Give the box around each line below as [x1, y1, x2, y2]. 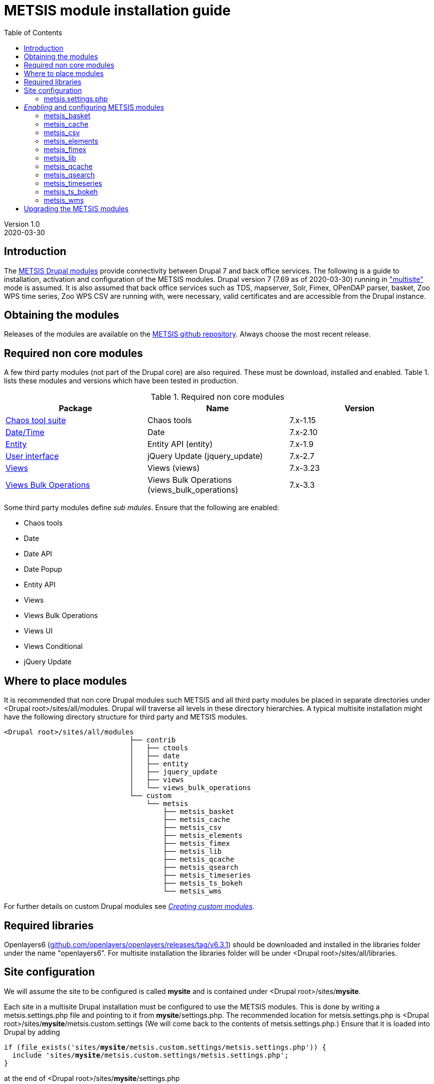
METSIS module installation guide [4, 2, 231, 19]
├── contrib [129, 736, 176, 744]
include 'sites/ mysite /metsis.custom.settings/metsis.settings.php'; [12, 1051, 289, 1059]
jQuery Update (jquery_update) [147, 451, 263, 461]
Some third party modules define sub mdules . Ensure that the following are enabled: [4, 503, 279, 512]
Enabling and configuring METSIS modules [24, 102, 164, 111]
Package [59, 403, 92, 414]
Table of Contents [4, 28, 63, 37]
